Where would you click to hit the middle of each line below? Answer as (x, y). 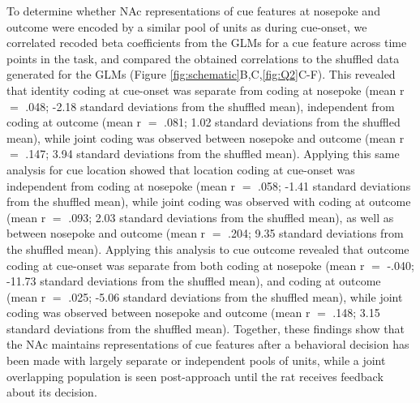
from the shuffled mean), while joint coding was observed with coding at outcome (209, 201)
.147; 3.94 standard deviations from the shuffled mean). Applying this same (212, 154)
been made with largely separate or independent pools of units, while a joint (196, 360)
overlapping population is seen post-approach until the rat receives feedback (195, 376)
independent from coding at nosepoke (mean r (121, 185)
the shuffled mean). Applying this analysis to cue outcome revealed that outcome (208, 249)
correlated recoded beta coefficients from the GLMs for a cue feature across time (207, 43)
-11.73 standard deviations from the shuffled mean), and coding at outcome (194, 281)
